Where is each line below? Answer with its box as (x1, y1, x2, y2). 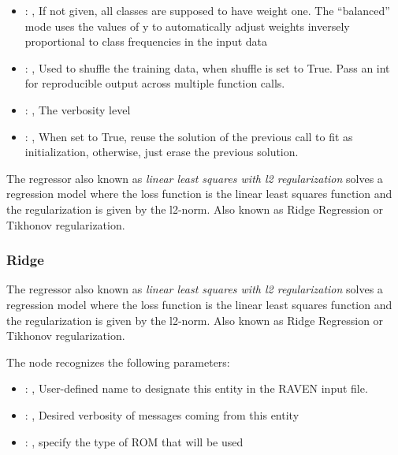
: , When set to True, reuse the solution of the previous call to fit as (24, 128, 353, 144)
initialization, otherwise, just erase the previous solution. (24, 144, 299, 160)
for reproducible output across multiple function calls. (24, 75, 285, 91)
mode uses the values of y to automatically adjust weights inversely (24, 17, 350, 34)
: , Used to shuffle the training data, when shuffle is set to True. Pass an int (24, 59, 390, 76)
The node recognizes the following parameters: (6, 353, 230, 370)
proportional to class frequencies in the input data (24, 33, 268, 50)
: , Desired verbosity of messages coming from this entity (24, 406, 299, 423)
